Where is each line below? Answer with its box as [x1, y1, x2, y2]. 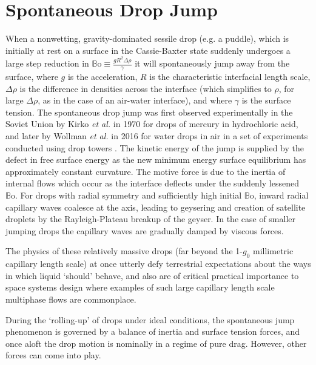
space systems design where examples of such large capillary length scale [5, 281, 275, 294]
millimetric [253, 245, 294, 257]
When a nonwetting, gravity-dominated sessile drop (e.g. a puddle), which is [5, 32, 289, 45]
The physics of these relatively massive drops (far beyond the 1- [5, 245, 243, 257]
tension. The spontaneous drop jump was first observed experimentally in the [5, 105, 293, 118]
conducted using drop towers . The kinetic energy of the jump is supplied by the [5, 141, 304, 154]
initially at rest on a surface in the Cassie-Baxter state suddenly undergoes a [5, 44, 291, 56]
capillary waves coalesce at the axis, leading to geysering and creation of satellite [5, 200, 306, 213]
